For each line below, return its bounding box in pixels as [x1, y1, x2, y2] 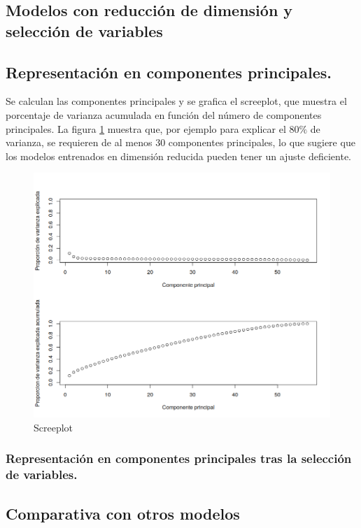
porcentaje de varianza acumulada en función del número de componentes [6, 107, 322, 122]
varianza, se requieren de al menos [6, 135, 153, 150]
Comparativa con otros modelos [6, 502, 240, 524]
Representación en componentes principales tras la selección [6, 450, 352, 467]
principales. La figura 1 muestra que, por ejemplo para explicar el [6, 121, 286, 136]
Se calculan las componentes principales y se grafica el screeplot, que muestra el [6, 94, 347, 108]
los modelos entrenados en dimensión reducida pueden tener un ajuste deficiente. [6, 148, 352, 163]
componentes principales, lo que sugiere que [168, 135, 355, 150]
